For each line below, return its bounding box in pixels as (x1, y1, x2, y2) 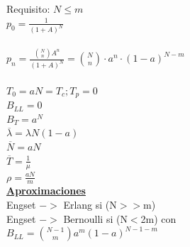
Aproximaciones (6, 183, 86, 198)
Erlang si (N (63, 197, 117, 212)
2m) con (140, 211, 177, 226)
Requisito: (6, 1, 50, 16)
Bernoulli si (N (63, 211, 128, 226)
